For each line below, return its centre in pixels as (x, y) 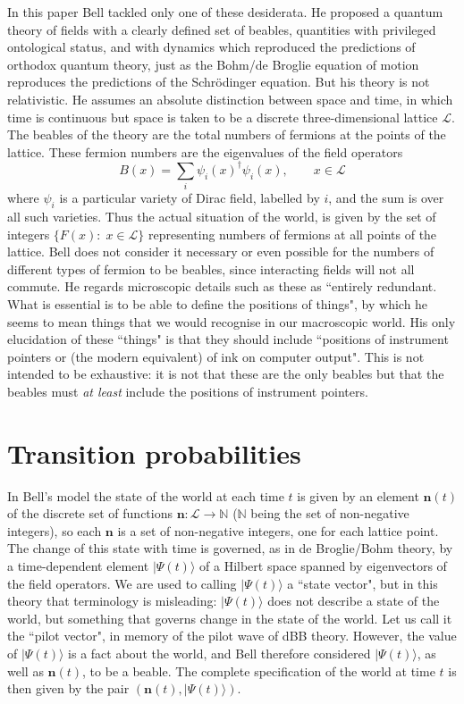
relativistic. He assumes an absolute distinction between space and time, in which (230, 99)
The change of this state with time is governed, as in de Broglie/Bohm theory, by (230, 548)
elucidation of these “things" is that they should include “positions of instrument (228, 339)
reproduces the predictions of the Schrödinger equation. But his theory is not (219, 82)
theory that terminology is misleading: (112, 601)
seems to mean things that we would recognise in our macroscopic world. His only (232, 321)
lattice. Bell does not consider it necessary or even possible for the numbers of (221, 251)
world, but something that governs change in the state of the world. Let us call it (230, 618)
